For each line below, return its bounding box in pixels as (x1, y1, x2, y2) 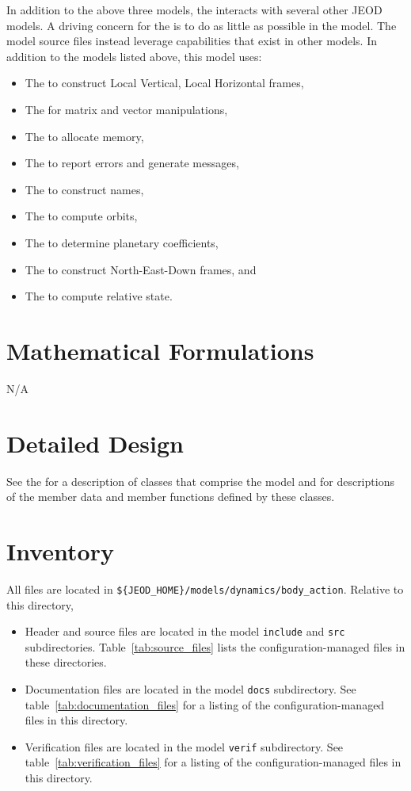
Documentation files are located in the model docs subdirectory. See (25, 680, 356, 697)
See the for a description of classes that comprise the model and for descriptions (6, 472, 394, 489)
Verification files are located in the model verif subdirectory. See (25, 738, 344, 755)
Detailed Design (6, 426, 184, 459)
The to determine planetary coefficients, (25, 234, 219, 250)
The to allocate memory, (25, 128, 144, 144)
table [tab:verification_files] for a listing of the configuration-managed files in (25, 754, 401, 770)
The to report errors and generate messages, (25, 155, 239, 171)
